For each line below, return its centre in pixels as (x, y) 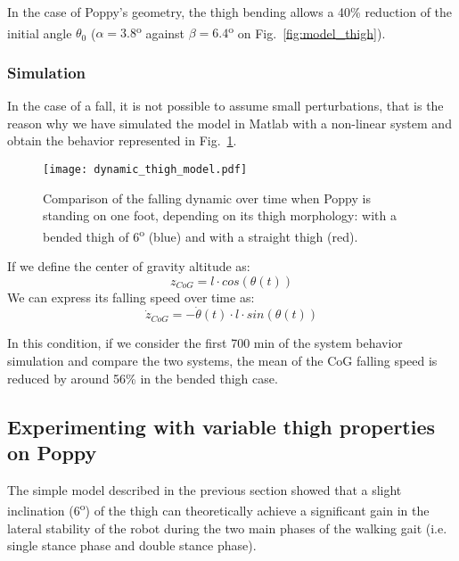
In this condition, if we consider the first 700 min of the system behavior (205, 343)
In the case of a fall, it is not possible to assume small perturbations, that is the (225, 106)
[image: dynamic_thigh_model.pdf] (145, 169)
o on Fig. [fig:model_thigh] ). (307, 31)
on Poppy (52, 452)
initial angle (40, 33)
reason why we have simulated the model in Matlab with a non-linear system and (229, 123)
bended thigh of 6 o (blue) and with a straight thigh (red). (201, 235)
